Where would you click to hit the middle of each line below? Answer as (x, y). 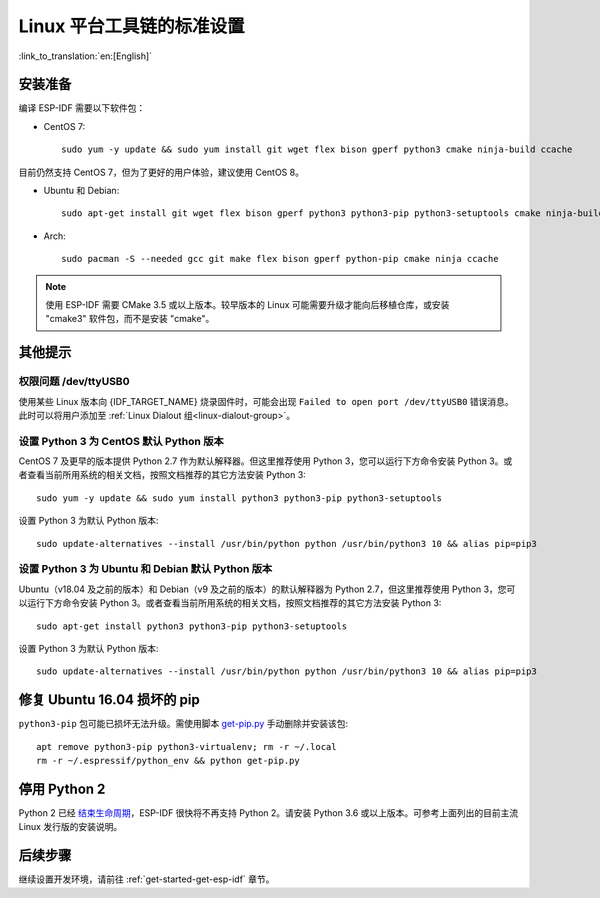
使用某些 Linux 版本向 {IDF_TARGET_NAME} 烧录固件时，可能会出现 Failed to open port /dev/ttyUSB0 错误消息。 (266, 401)
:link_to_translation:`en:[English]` (85, 56)
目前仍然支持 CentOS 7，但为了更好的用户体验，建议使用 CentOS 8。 (161, 172)
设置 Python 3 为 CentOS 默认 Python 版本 (121, 441)
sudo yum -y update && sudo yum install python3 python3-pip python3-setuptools (239, 498)
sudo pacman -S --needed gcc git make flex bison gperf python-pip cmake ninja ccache (280, 259)
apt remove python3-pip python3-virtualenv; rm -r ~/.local (186, 746)
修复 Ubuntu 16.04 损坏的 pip (109, 700)
